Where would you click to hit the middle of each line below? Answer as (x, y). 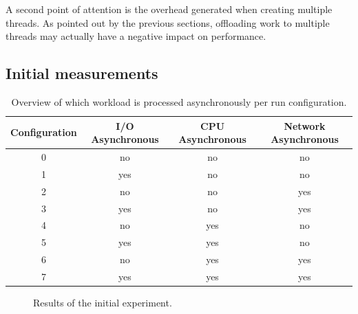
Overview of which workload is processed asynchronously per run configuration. (179, 101)
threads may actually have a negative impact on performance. (136, 36)
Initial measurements (82, 73)
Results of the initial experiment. (103, 303)
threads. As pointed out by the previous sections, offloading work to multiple (168, 22)
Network (305, 125)
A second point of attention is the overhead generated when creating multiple (169, 9)
